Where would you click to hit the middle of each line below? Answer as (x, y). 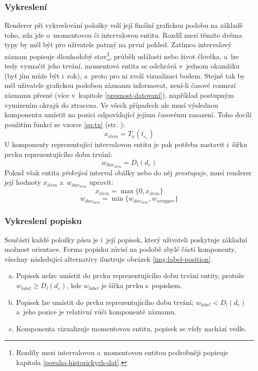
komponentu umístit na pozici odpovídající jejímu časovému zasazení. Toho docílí (128, 114)
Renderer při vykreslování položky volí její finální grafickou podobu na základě (124, 25)
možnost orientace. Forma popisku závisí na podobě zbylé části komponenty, (120, 249)
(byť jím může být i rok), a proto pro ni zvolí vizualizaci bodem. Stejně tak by (125, 75)
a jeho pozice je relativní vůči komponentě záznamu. (96, 312)
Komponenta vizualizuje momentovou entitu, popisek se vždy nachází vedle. (131, 328)
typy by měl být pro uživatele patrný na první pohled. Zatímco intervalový (118, 44)
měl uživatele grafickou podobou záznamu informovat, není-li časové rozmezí (120, 85)
